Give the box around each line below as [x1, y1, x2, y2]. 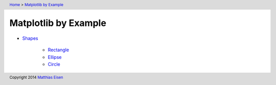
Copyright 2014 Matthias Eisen [9, 75, 63, 80]
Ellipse [48, 54, 62, 60]
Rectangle [48, 47, 69, 53]
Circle [48, 61, 61, 68]
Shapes [22, 35, 38, 41]
